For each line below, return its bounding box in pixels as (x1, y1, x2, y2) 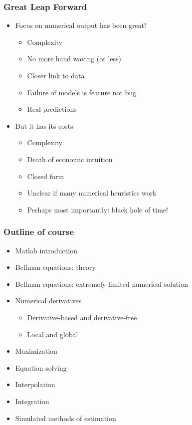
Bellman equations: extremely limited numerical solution (15, 278, 188, 289)
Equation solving (15, 362, 67, 373)
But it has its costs (15, 120, 73, 131)
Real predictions (27, 104, 77, 114)
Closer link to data (27, 70, 85, 80)
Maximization (15, 346, 57, 356)
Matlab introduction (15, 245, 77, 255)
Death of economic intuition (27, 154, 113, 164)
